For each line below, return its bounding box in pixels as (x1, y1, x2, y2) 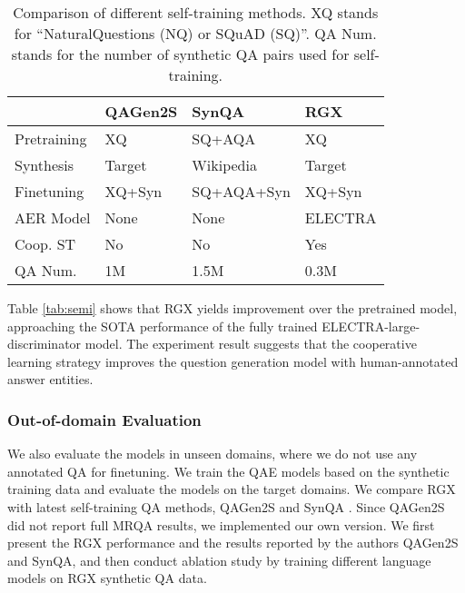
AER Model (15, 207, 91, 228)
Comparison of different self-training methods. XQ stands (13, 2, 379, 23)
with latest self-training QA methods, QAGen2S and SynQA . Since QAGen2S (7, 497, 445, 516)
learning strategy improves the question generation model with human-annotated (7, 351, 459, 371)
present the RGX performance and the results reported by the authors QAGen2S (7, 533, 459, 552)
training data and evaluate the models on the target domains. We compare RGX (7, 479, 456, 499)
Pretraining (15, 128, 87, 149)
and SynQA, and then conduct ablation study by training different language (7, 550, 431, 569)
